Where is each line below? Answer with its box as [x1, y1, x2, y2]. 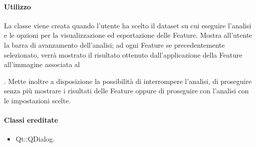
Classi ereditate [4, 115, 58, 125]
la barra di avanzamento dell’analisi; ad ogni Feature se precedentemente [4, 39, 225, 50]
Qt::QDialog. [15, 134, 55, 144]
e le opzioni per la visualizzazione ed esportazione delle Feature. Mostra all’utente [4, 30, 253, 40]
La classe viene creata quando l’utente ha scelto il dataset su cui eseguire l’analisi [4, 20, 252, 30]
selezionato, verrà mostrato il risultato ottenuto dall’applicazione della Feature [4, 49, 243, 60]
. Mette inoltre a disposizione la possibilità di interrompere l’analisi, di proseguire [4, 75, 252, 86]
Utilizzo [4, 1, 31, 11]
